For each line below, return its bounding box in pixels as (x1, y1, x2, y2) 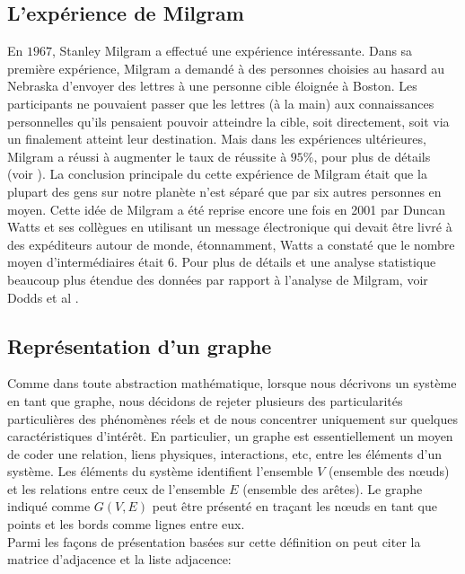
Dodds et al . (7, 287, 79, 306)
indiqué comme (7, 497, 91, 516)
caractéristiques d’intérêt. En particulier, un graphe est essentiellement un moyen (7, 427, 453, 446)
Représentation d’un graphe (7, 331, 272, 359)
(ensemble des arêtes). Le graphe (242, 479, 423, 498)
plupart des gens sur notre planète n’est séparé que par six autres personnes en (7, 181, 442, 200)
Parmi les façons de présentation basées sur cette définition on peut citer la (7, 532, 421, 551)
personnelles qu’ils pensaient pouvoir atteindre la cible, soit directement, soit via (7, 111, 450, 130)
